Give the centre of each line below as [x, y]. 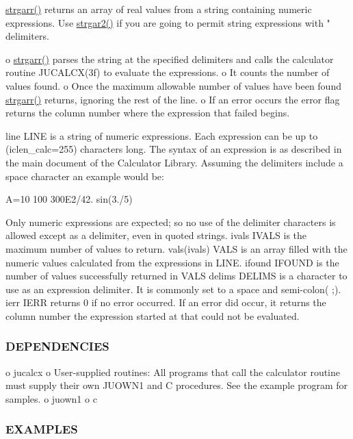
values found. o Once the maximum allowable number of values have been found [173, 85]
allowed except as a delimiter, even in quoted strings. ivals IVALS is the [156, 235]
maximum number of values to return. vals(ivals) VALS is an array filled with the [176, 248]
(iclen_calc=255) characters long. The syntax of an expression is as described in [174, 149]
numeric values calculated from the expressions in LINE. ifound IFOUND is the [172, 262]
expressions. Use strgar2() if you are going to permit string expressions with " [168, 22]
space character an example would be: [85, 176]
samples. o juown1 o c [51, 398]
